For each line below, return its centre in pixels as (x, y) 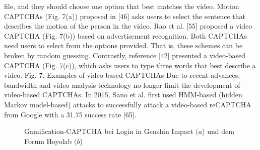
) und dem (218, 131)
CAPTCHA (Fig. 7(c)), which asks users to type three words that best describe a (130, 65)
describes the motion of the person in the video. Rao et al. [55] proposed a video (128, 26)
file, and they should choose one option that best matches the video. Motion (122, 6)
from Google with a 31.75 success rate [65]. (70, 114)
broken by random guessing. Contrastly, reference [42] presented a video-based (125, 55)
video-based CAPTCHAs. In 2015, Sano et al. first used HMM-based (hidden (123, 95)
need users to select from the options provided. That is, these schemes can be (123, 45)
